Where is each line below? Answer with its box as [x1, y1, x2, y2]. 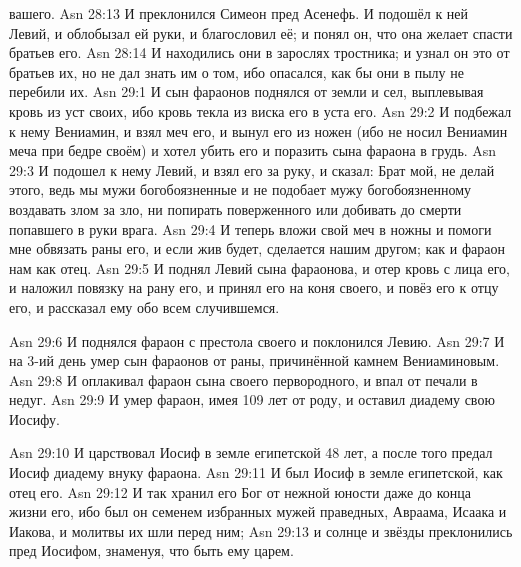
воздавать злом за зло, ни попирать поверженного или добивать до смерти [9, 198, 462, 219]
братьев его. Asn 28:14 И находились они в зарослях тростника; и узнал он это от [9, 42, 510, 63]
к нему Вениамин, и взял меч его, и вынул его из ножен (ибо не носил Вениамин [9, 120, 508, 141]
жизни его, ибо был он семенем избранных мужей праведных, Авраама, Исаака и [9, 501, 507, 522]
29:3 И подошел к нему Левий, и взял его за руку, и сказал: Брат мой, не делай [9, 159, 495, 180]
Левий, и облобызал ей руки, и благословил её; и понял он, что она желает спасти [9, 22, 513, 43]
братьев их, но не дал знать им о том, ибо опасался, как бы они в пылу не [9, 61, 464, 82]
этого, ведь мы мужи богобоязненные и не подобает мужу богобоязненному [9, 179, 472, 200]
